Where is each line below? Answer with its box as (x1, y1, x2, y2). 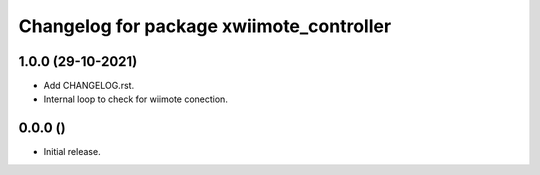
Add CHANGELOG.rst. (43, 80, 135, 92)
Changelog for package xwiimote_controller (18, 15, 392, 37)
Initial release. (43, 146, 101, 158)
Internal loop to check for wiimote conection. (43, 93, 229, 105)
